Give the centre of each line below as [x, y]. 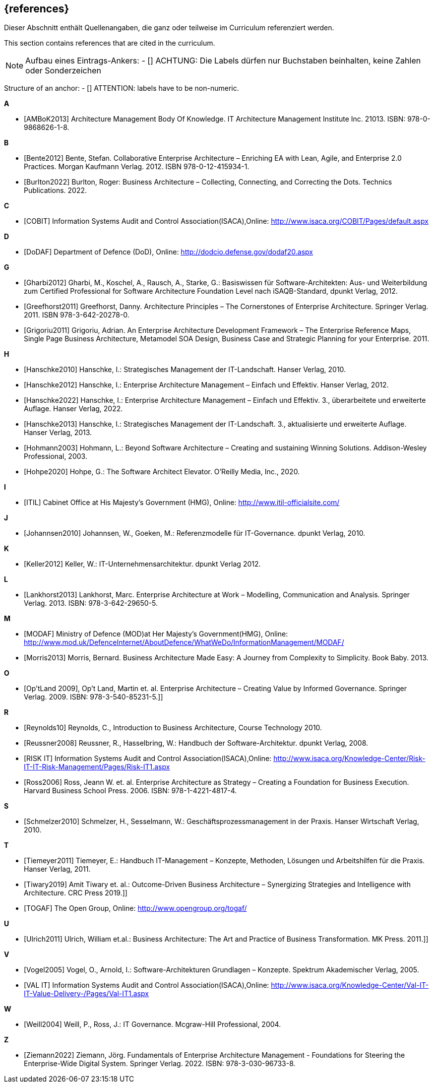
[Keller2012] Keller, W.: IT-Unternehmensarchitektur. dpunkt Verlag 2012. [142, 564]
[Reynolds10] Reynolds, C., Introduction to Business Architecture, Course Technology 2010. [173, 728]
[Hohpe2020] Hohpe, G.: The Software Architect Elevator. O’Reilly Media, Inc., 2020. [162, 472]
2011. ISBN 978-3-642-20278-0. [77, 315]
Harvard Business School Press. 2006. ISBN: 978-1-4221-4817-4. [130, 791]
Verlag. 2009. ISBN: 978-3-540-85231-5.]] [93, 697]
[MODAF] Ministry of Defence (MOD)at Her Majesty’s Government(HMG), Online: [156, 634]
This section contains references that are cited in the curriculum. [110, 43]
